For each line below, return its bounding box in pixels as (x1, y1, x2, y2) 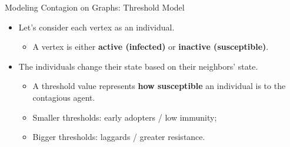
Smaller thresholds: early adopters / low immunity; (32, 111, 217, 123)
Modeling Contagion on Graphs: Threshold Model (5, 1, 185, 13)
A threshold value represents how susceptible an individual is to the (32, 80, 286, 92)
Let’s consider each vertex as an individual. (18, 20, 175, 33)
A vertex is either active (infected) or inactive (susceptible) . (32, 40, 269, 53)
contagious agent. (32, 91, 95, 103)
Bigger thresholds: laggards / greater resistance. (32, 131, 205, 143)
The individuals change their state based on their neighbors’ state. (18, 60, 258, 72)
